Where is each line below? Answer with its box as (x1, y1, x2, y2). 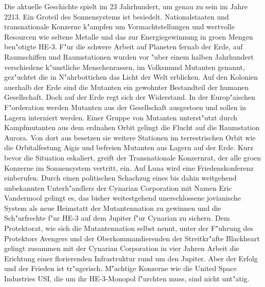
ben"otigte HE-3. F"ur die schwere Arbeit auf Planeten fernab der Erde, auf (4, 41, 243, 52)
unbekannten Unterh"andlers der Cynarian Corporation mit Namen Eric (4, 182, 232, 193)
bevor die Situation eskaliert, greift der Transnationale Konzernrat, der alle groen (4, 152, 261, 163)
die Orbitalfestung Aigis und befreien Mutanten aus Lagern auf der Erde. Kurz (4, 142, 254, 153)
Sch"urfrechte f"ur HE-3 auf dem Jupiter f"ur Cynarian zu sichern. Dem (4, 212, 230, 223)
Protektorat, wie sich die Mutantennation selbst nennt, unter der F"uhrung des (4, 223, 254, 234)
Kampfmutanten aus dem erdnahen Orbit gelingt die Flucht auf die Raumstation (4, 122, 260, 133)
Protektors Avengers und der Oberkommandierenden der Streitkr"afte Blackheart (4, 232, 260, 243)
